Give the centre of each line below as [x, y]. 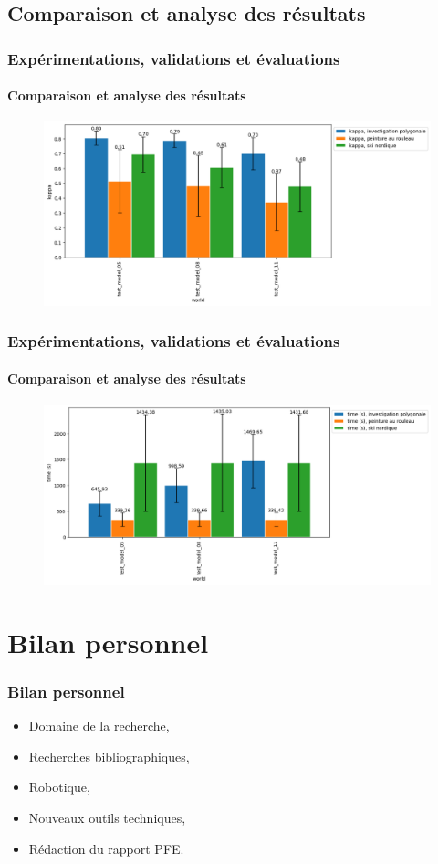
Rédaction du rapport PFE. [106, 848]
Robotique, [59, 787]
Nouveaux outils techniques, [107, 817]
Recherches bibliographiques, [109, 756]
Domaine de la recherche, [99, 726]
